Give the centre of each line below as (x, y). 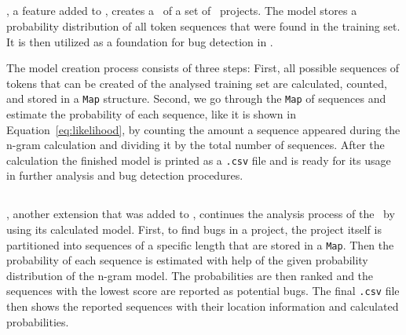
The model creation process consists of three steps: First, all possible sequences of (203, 68)
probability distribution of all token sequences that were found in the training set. (203, 25)
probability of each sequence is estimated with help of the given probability (187, 260)
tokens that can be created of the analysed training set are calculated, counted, (197, 83)
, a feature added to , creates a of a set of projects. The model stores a (182, 11)
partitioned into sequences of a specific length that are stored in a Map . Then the (200, 244)
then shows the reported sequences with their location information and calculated (203, 306)
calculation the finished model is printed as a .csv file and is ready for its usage (199, 160)
